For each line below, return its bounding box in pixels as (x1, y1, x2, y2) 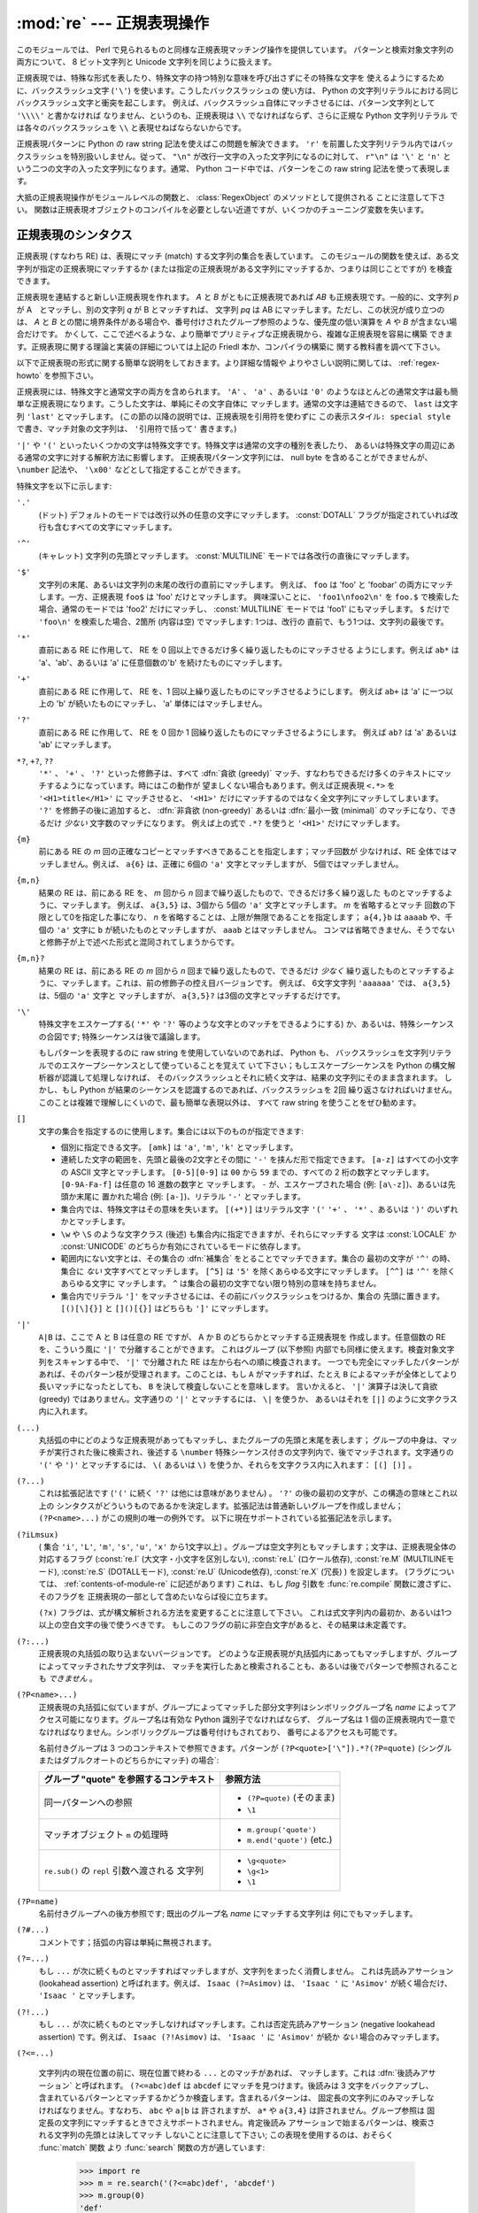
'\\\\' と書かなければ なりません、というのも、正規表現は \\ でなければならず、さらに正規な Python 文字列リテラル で (16, 110, 459, 120)
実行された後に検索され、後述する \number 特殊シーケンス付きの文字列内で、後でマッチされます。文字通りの (53, 1447, 455, 1458)
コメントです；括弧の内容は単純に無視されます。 (38, 1937, 217, 1947)
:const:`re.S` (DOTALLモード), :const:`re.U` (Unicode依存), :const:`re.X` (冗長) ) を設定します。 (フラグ (61, 1566, 431, 1577)
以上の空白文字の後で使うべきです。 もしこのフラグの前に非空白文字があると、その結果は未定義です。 (38, 1620, 412, 1631)
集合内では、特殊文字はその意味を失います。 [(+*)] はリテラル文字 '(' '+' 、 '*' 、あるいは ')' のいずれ (60, 1204, 459, 1214)
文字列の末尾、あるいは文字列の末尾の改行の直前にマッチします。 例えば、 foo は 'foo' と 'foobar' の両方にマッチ (38, 579, 454, 590)
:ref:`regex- (398, 358, 440, 368)
